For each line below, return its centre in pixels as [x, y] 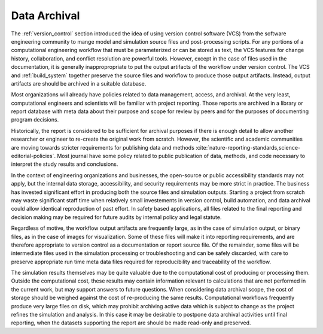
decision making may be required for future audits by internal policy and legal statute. [116, 217]
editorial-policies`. [33, 156]
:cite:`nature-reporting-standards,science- [248, 147]
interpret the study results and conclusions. [65, 164]
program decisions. [35, 120]
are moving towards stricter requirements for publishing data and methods [103, 147]
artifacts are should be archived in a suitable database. [79, 83]
